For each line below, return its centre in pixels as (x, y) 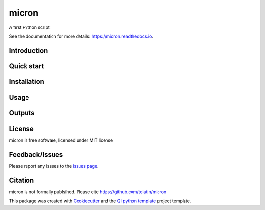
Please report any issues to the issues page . (54, 166)
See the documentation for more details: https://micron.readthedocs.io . (81, 36)
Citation (22, 180)
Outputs (22, 113)
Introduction (28, 50)
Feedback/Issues (36, 154)
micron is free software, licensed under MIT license (61, 140)
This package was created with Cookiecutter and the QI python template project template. (100, 201)
